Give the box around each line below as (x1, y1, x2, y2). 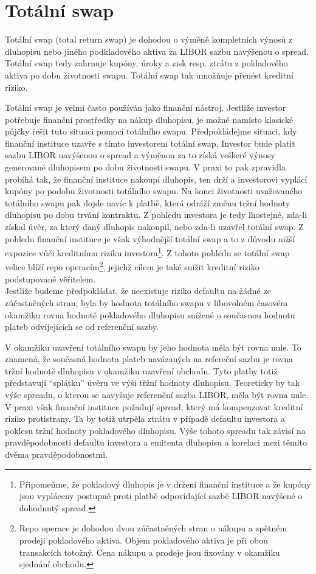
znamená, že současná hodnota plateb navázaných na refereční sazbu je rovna (5, 352, 293, 365)
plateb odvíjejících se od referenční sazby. (5, 320, 159, 333)
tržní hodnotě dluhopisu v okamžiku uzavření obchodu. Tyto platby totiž (5, 364, 278, 377)
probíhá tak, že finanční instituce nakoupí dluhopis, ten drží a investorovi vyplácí (5, 172, 307, 185)
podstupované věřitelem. (5, 272, 96, 285)
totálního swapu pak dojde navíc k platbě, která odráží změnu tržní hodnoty (5, 196, 290, 209)
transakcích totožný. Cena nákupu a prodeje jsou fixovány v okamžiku (19, 545, 280, 558)
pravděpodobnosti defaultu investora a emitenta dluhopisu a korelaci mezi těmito (5, 436, 307, 449)
